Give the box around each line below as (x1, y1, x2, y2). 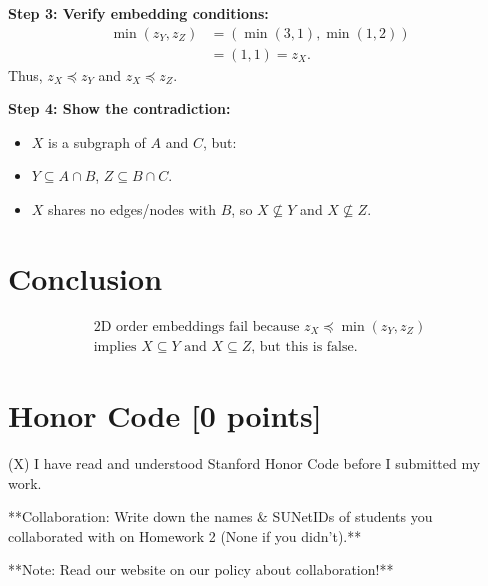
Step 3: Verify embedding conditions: (8, 3, 269, 23)
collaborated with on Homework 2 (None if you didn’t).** (8, 525, 362, 546)
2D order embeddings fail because (93, 319, 300, 334)
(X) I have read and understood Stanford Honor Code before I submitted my (8, 452, 481, 473)
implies (93, 339, 137, 354)
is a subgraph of (48, 131, 146, 152)
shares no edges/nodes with (48, 199, 216, 220)
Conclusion (8, 257, 163, 298)
